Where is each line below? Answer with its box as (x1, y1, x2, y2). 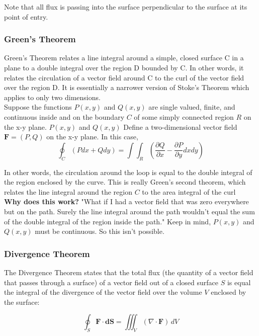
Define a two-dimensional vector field (123, 121, 237, 132)
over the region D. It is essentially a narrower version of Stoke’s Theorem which (4, 82, 249, 93)
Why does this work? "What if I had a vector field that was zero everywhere (4, 196, 249, 207)
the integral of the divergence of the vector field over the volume (4, 287, 202, 297)
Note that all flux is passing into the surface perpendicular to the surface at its (4, 2, 247, 12)
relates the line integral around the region (4, 186, 132, 197)
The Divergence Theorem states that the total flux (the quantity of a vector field (4, 267, 253, 277)
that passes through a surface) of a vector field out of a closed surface (4, 277, 219, 287)
